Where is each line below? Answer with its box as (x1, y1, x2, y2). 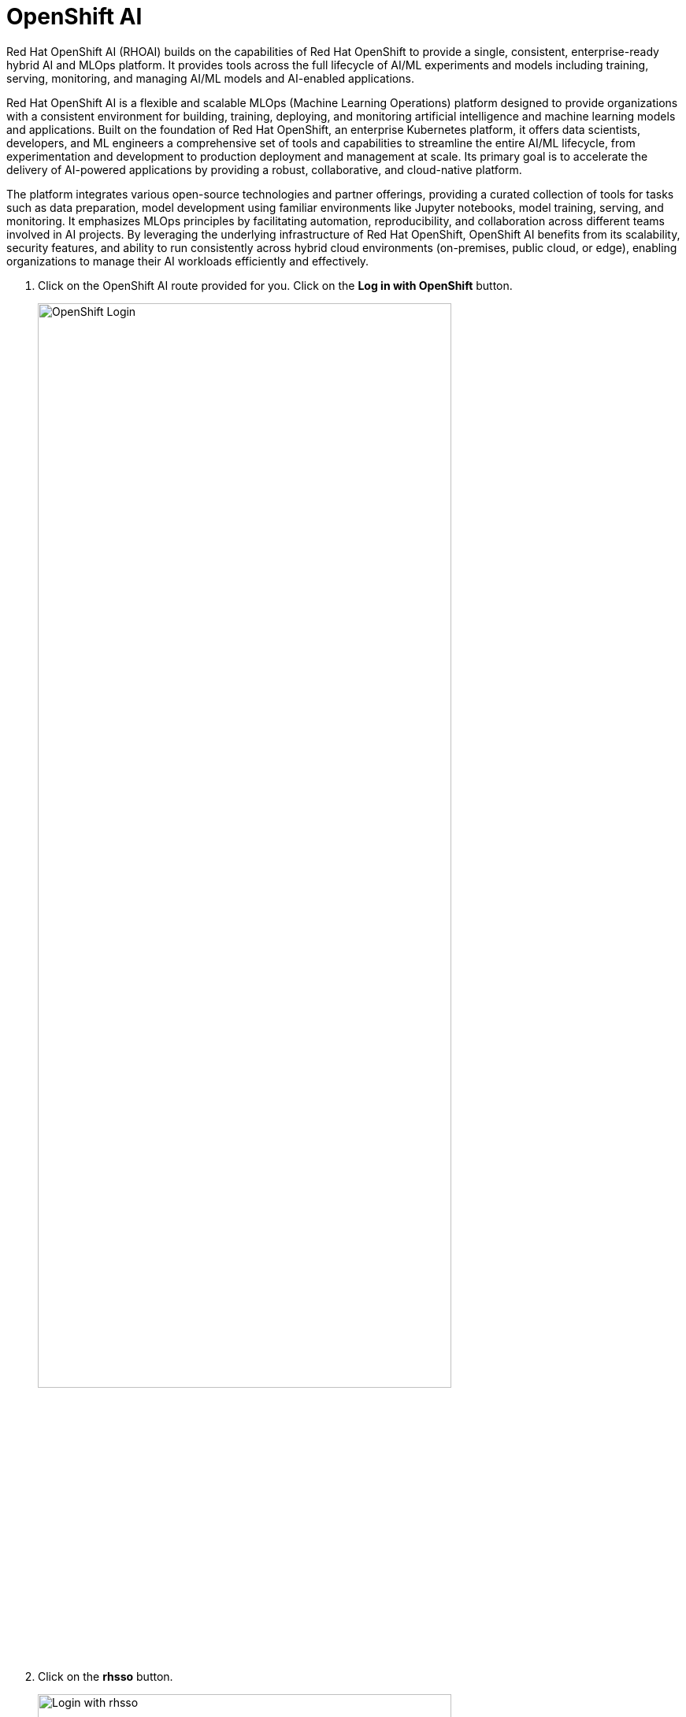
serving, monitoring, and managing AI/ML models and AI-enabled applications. (6, 71, 414, 85)
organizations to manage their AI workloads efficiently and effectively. (6, 254, 369, 268)
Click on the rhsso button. (38, 1670, 173, 1684)
